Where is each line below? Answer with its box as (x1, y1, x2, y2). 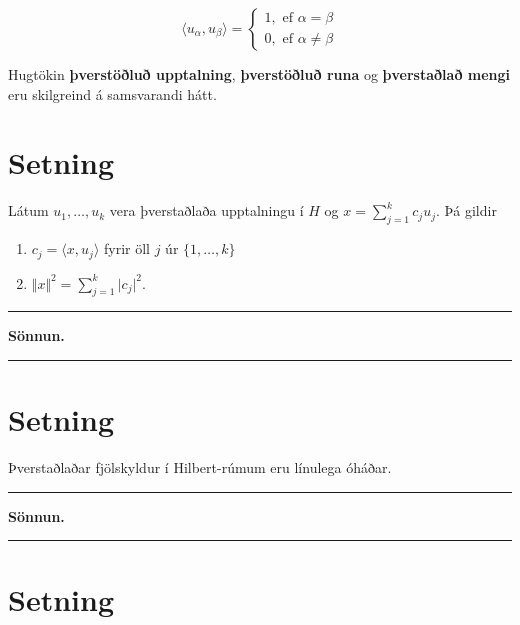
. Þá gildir (436, 200, 497, 221)
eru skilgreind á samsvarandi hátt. (8, 83, 217, 104)
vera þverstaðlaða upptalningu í (109, 200, 304, 221)
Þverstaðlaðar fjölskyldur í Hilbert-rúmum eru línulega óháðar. (8, 457, 392, 478)
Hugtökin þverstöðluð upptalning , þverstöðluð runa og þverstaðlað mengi (8, 64, 511, 84)
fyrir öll (104, 238, 150, 259)
